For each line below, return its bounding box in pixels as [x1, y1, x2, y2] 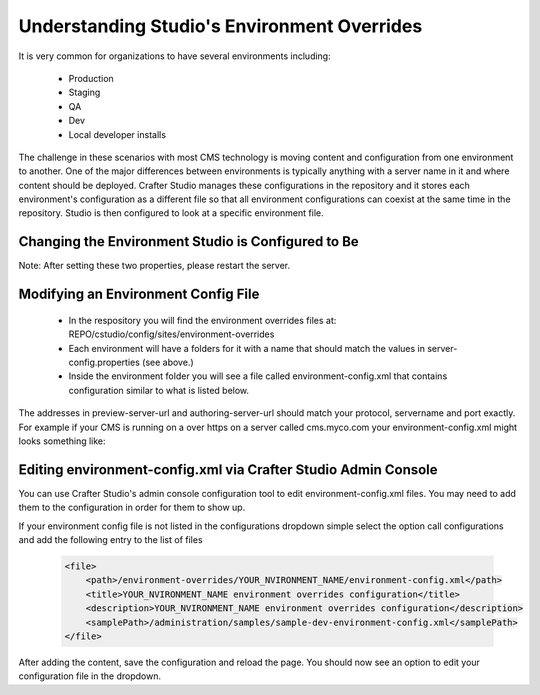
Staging [68, 86, 101, 99]
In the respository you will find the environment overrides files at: [68, 314, 337, 326]
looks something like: [18, 435, 106, 447]
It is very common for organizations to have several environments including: [18, 50, 331, 62]
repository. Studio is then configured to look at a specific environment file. [18, 207, 324, 219]
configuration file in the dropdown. [18, 670, 162, 682]
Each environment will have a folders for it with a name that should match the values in [68, 342, 425, 354]
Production [68, 72, 114, 84]
